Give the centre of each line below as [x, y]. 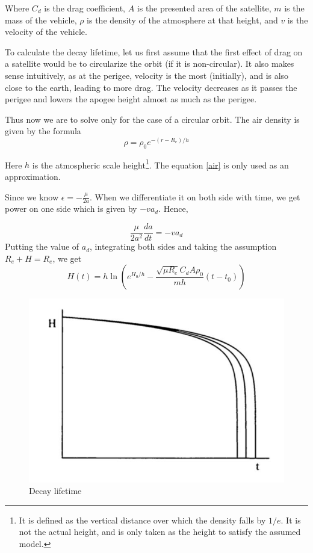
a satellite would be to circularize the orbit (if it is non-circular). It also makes [150, 63]
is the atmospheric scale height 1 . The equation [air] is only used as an [160, 164]
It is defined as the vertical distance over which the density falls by [142, 520]
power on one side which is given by [71, 209]
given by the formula [43, 131]
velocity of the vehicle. [46, 32]
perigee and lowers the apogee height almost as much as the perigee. [131, 99]
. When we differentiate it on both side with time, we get [195, 196]
